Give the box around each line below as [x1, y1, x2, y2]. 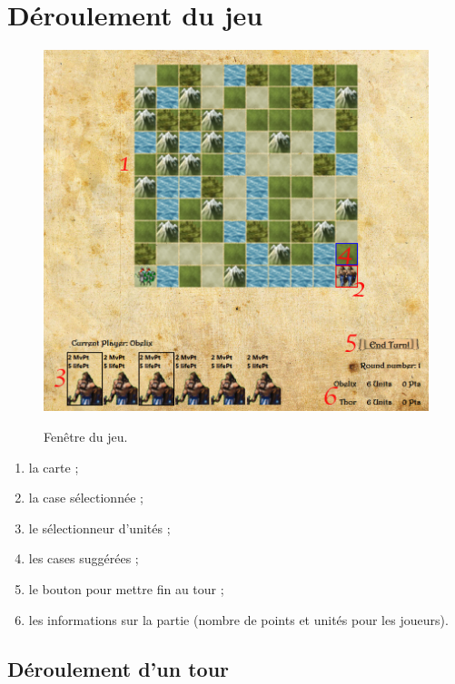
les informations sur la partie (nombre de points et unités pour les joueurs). [28, 610, 449, 629]
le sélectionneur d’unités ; [28, 518, 171, 537]
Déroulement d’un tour [7, 654, 229, 682]
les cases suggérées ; [28, 549, 139, 568]
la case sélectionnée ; [28, 488, 143, 507]
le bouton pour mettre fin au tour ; [28, 580, 224, 599]
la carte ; [28, 457, 79, 476]
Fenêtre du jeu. [44, 427, 128, 446]
